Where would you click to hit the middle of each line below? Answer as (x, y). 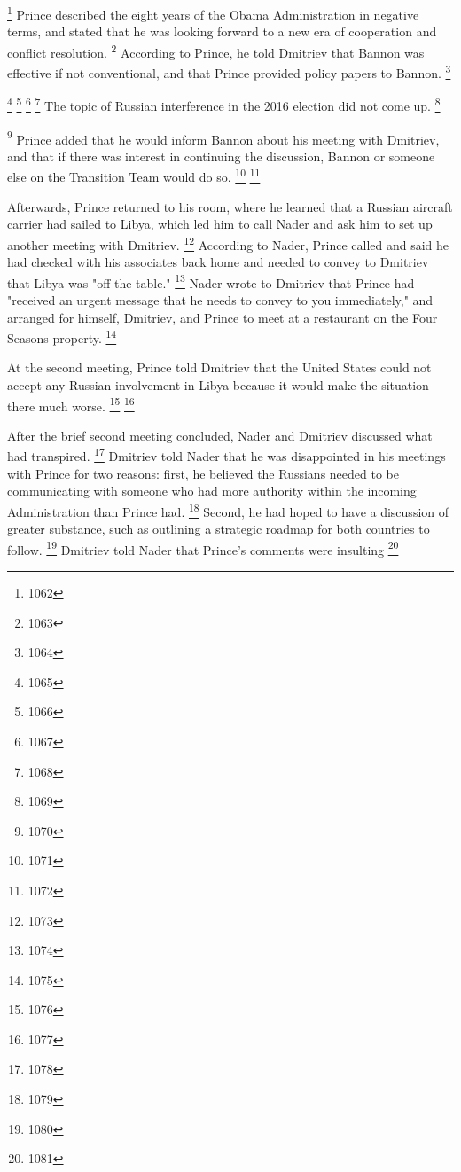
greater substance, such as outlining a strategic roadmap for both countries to (219, 529)
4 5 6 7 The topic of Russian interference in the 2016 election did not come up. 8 (224, 104)
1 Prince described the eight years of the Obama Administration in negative (213, 13)
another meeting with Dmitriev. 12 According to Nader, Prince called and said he (228, 243)
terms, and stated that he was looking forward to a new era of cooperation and (222, 31)
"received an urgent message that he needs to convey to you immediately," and (220, 299)
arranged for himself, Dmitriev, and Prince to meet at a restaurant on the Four (223, 317)
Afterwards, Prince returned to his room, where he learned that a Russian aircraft (230, 206)
